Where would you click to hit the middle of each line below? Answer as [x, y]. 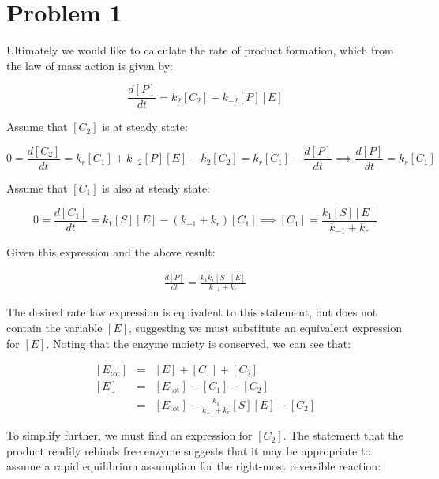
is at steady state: [145, 127]
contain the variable [54, 327]
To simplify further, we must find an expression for [129, 435]
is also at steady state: [156, 188]
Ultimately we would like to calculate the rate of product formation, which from [200, 50]
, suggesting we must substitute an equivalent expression [265, 327]
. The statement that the [343, 435]
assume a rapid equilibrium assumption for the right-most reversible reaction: [194, 466]
